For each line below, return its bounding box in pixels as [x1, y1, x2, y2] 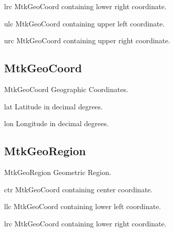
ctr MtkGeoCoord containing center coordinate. [4, 184, 153, 194]
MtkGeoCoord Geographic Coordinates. [4, 83, 128, 94]
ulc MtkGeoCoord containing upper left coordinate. [4, 18, 165, 28]
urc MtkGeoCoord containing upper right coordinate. [4, 35, 170, 46]
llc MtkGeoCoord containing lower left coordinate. [4, 201, 161, 212]
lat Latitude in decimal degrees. [4, 101, 103, 111]
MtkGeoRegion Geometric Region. [4, 166, 111, 177]
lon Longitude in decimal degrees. [4, 118, 109, 129]
